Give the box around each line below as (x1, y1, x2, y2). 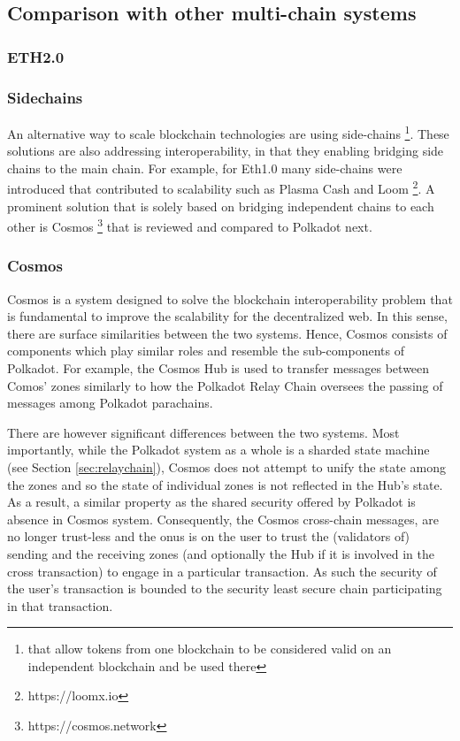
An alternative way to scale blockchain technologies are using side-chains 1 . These (7, 121, 449, 142)
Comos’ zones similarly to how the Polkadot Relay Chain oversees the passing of (7, 376, 443, 394)
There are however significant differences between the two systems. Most (7, 423, 400, 441)
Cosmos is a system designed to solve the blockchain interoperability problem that (7, 289, 453, 308)
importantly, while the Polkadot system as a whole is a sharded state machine (7, 440, 430, 459)
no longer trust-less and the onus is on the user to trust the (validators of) (7, 527, 410, 546)
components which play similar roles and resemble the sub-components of (7, 341, 404, 360)
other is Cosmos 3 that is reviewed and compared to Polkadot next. (7, 215, 372, 235)
